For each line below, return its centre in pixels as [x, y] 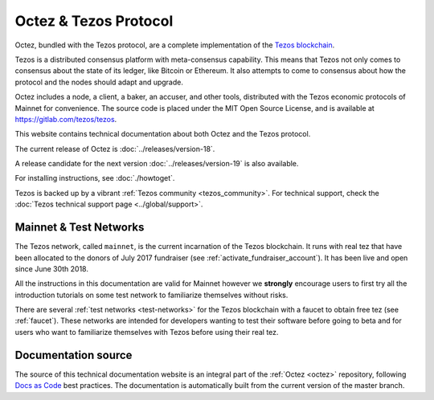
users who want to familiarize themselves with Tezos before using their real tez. [147, 332]
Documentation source [74, 355]
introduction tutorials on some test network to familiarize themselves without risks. [151, 295]
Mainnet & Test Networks [80, 228]
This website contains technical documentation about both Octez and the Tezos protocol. [163, 134]
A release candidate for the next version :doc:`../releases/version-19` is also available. [157, 164]
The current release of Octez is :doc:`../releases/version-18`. [115, 149]
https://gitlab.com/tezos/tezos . [66, 119]
